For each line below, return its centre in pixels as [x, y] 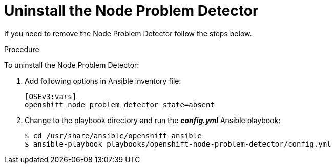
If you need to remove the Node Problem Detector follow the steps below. [128, 33]
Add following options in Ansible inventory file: [103, 81]
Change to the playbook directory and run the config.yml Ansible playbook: [153, 120]
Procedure [22, 49]
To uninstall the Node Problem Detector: [72, 65]
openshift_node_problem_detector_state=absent [120, 104]
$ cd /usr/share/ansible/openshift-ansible [113, 136]
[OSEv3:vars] [51, 96]
